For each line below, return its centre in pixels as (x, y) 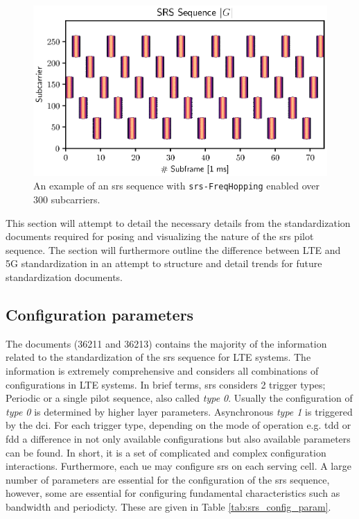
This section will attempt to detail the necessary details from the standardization (178, 222)
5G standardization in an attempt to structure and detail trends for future (164, 263)
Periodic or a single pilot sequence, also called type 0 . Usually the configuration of (179, 398)
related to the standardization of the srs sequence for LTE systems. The (158, 357)
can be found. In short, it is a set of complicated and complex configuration (166, 452)
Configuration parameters (100, 315)
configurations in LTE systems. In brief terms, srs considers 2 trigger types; (166, 384)
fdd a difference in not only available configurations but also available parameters (178, 438)
